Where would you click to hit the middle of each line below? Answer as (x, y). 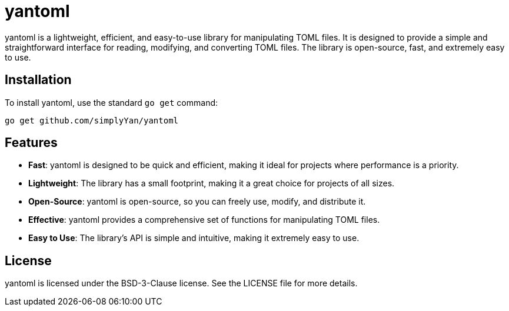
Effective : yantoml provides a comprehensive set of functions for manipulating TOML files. (204, 220)
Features (31, 143)
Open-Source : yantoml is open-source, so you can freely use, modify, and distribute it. (197, 202)
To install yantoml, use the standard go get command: (112, 102)
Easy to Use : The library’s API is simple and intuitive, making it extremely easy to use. (194, 238)
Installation (38, 80)
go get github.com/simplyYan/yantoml (92, 120)
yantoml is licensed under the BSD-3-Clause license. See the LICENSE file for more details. (181, 283)
